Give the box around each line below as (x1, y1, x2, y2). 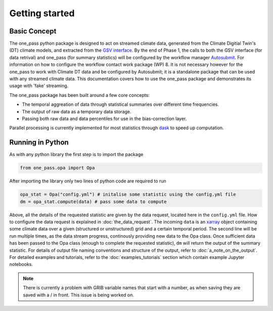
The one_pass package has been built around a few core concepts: (9, 92, 150, 98)
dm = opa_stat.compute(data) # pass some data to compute (20, 199, 167, 205)
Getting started (9, 8, 75, 19)
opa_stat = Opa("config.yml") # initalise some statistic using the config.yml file (20, 191, 236, 198)
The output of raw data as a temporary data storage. (22, 108, 131, 114)
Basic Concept (9, 27, 57, 35)
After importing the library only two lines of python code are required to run (9, 178, 166, 184)
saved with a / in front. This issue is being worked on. (23, 292, 134, 298)
